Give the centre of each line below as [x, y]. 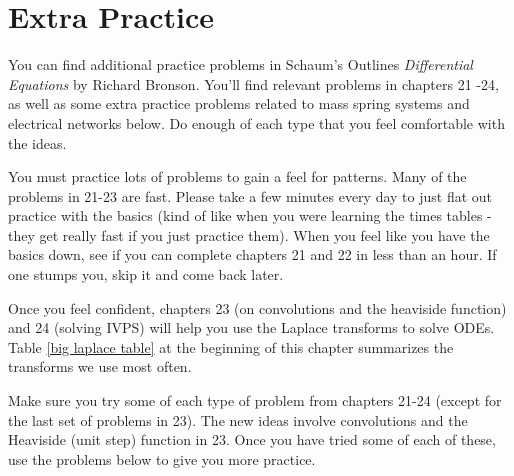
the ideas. [37, 142]
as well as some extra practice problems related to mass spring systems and [239, 103]
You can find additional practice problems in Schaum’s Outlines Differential [240, 64]
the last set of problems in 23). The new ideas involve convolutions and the [238, 419]
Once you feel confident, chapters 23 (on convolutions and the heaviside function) [257, 307]
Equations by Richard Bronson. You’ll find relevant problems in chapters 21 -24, [253, 83]
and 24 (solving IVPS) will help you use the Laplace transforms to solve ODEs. [251, 327]
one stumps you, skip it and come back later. [146, 274]
